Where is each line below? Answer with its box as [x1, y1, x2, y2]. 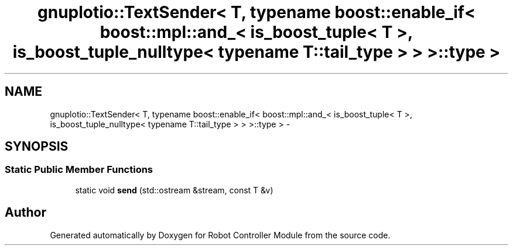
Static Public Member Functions [5, 164, 153, 176]
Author [5, 205, 46, 220]
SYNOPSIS [5, 139, 69, 154]
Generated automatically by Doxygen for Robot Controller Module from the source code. [50, 230, 391, 240]
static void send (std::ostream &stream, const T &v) [75, 185, 273, 195]
